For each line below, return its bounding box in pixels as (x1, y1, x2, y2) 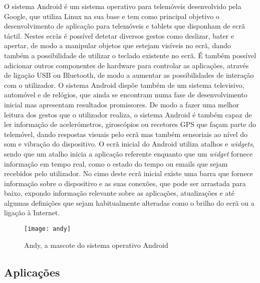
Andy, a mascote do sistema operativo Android (24, 239, 168, 250)
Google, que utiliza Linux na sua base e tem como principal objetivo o (4, 11, 219, 21)
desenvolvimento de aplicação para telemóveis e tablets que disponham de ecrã (4, 21, 245, 31)
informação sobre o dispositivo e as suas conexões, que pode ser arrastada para (4, 178, 246, 188)
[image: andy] (24, 225, 71, 233)
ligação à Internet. (4, 207, 60, 218)
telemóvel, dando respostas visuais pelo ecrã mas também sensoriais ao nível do (4, 128, 248, 139)
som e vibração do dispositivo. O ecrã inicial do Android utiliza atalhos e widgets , (4, 138, 254, 149)
